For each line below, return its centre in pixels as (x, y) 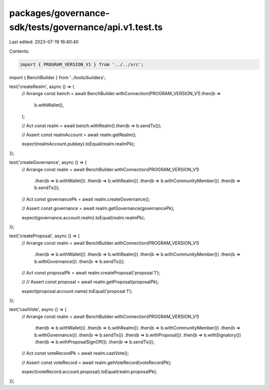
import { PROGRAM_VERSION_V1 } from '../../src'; (82, 64)
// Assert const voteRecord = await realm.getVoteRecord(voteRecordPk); (97, 362)
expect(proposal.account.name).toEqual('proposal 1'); (77, 291)
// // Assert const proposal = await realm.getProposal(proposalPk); (90, 282)
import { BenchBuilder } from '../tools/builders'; (57, 77)
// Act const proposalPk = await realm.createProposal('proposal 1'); (91, 272)
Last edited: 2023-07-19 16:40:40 (44, 42)
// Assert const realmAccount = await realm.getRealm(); (79, 135)
